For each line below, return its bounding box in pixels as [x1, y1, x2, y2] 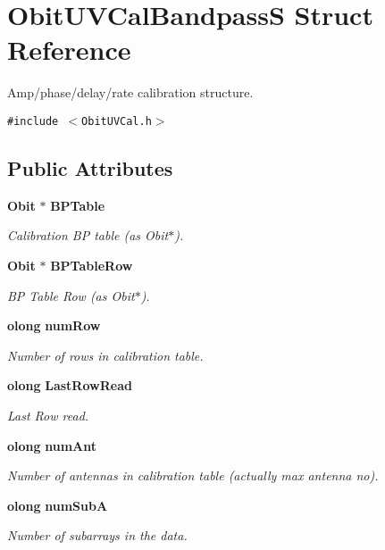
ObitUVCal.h [81, 114, 152, 128]
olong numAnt [7, 436, 97, 454]
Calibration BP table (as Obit [7, 226, 169, 245]
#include [7, 114, 59, 128]
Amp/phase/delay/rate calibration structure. [7, 83, 254, 102]
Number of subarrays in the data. [7, 526, 188, 545]
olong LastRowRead [7, 376, 132, 395]
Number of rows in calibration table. [7, 346, 204, 364]
